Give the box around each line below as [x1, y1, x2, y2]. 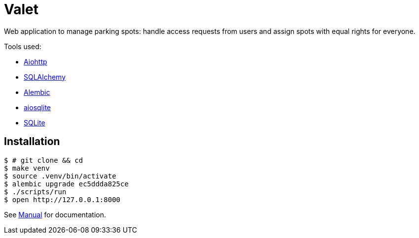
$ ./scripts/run [4, 187, 67, 196]
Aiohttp [24, 57, 47, 66]
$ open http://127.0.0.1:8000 [4, 195, 121, 204]
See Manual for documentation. [4, 210, 106, 219]
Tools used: [4, 42, 41, 51]
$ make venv [4, 164, 50, 172]
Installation [4, 135, 60, 148]
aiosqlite [24, 103, 51, 112]
